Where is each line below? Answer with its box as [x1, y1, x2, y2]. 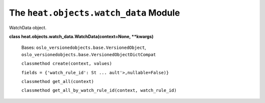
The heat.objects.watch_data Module [9, 7, 180, 18]
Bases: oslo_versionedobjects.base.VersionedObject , [21, 44, 146, 51]
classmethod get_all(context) [21, 79, 94, 84]
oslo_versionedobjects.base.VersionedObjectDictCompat [21, 52, 157, 57]
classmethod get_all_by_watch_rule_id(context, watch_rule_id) [21, 88, 177, 93]
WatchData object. [9, 24, 47, 30]
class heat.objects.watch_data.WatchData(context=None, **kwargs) [9, 33, 154, 39]
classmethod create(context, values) [21, 61, 112, 66]
